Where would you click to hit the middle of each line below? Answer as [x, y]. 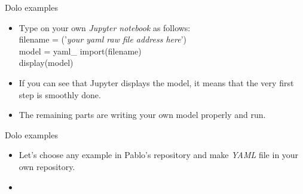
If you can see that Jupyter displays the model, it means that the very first [156, 82]
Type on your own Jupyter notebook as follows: [105, 27]
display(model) [46, 63]
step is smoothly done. [60, 94]
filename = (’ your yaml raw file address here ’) [102, 39]
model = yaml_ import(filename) [80, 51]
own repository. [47, 166]
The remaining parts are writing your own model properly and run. [142, 115]
